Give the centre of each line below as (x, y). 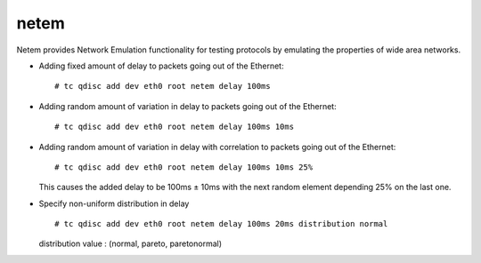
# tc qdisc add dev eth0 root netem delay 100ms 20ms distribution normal (221, 224)
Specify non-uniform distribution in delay (114, 203)
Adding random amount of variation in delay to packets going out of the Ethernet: (188, 106)
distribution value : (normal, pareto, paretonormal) (130, 243)
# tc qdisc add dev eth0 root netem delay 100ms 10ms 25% (184, 167)
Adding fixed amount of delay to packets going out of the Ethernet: (161, 66)
